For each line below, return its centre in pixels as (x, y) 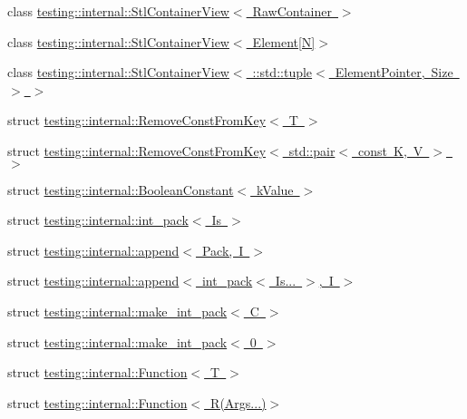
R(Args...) (238, 402)
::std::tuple (282, 72)
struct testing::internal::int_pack (98, 220)
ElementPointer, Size (394, 72)
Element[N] (284, 41)
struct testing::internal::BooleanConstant (121, 189)
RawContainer (292, 11)
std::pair (312, 150)
